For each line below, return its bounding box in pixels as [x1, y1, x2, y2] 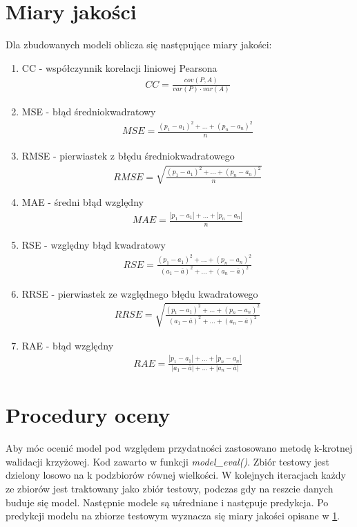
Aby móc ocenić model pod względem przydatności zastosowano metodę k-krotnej [6, 441, 353, 455]
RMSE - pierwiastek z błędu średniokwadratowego [21, 148, 235, 163]
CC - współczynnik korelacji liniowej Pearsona [21, 60, 218, 75]
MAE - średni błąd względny [21, 195, 144, 209]
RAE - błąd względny [21, 338, 114, 352]
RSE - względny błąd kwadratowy [21, 238, 166, 252]
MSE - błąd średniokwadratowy [21, 104, 156, 118]
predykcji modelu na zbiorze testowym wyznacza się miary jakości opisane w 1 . [6, 508, 340, 523]
